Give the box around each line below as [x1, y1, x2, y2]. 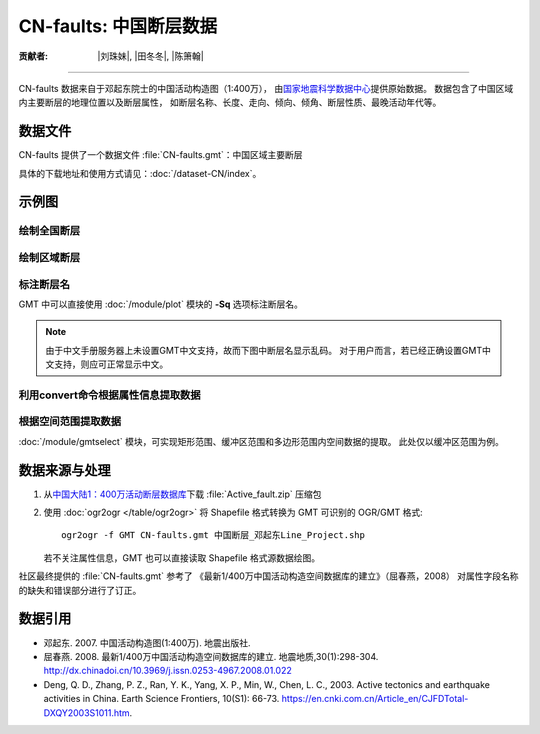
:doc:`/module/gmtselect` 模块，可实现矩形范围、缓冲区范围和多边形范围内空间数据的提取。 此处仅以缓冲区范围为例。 [18, 435, 505, 447]
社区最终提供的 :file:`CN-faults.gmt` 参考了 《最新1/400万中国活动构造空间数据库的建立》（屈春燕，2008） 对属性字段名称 [18, 570, 519, 582]
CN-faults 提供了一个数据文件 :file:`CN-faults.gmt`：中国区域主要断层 [18, 149, 304, 161]
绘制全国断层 [18, 224, 81, 238]
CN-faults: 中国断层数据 [18, 15, 218, 37]
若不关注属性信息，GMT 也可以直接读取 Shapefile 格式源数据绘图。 [43, 551, 320, 564]
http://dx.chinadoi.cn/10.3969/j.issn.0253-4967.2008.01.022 [43, 665, 292, 677]
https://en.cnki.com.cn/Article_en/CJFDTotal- [281, 693, 469, 705]
